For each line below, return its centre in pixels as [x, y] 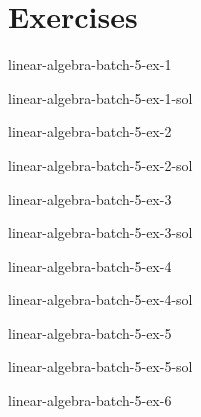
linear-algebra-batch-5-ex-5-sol [100, 366]
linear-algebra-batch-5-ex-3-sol [100, 232]
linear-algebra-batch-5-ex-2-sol [100, 164]
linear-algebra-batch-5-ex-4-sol [100, 299]
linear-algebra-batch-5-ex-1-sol [100, 97]
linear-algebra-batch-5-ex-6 [90, 400]
